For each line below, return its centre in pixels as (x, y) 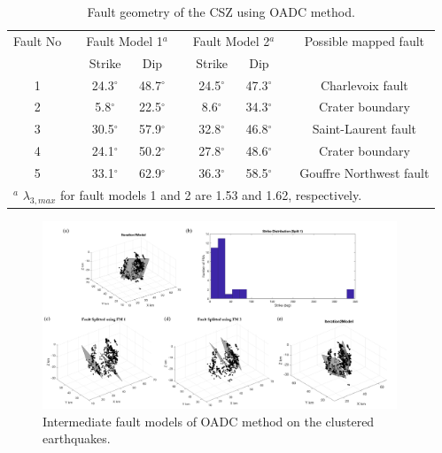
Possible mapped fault (364, 40)
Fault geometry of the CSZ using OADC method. (221, 12)
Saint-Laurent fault (364, 129)
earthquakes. (77, 438)
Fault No (38, 40)
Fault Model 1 (124, 40)
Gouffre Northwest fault (364, 172)
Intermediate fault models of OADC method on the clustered (209, 421)
